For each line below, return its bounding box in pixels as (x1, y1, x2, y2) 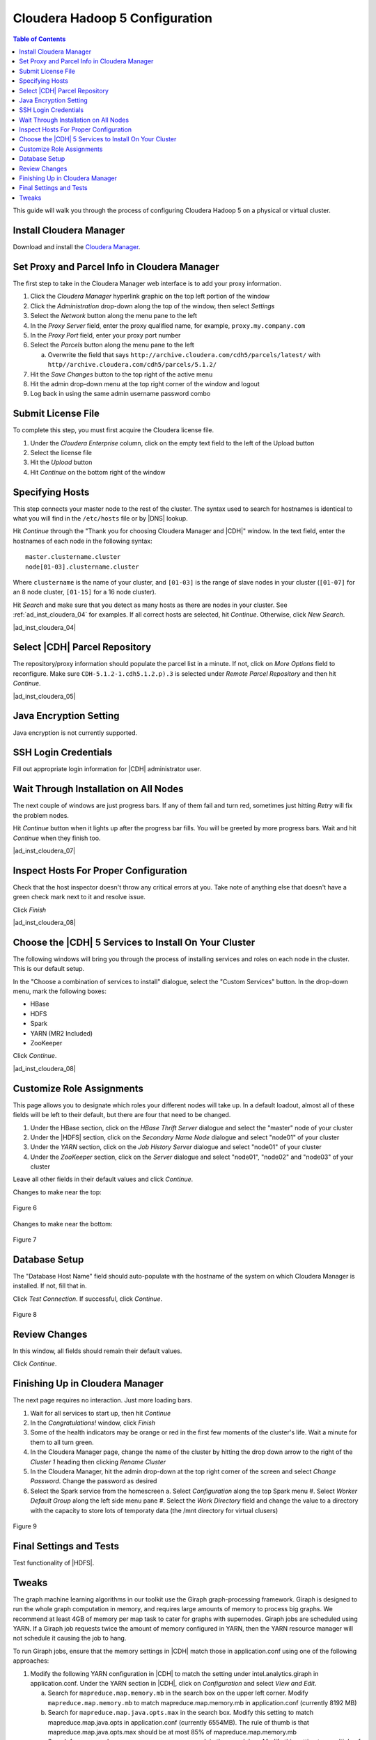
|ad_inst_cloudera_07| (13, 846, 76, 855)
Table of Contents (13, 35, 66, 43)
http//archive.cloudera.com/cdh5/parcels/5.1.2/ (47, 361, 217, 369)
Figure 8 (13, 1311, 38, 1319)
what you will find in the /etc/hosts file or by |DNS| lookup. (13, 514, 188, 523)
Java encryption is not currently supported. (13, 728, 138, 737)
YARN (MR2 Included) (30, 1029, 93, 1037)
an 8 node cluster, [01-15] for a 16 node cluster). (13, 588, 157, 596)
